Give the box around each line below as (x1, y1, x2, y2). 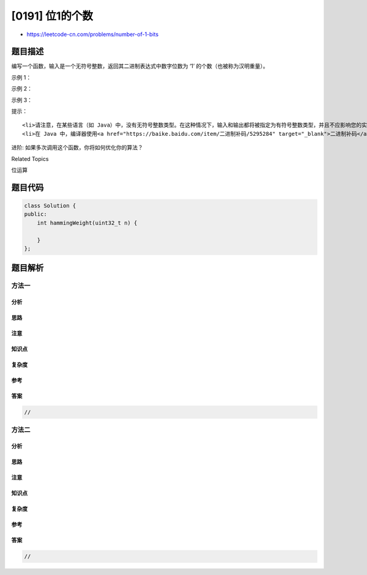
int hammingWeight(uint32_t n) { (37, 219, 138, 226)
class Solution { (24, 202, 76, 209)
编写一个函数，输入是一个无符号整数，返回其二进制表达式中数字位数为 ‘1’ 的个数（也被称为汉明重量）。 (11, 62, 269, 70)
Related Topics (11, 155, 49, 162)
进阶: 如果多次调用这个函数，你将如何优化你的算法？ (11, 144, 143, 151)
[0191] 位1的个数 (11, 9, 94, 23)
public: (24, 211, 47, 218)
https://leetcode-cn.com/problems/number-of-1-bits (26, 31, 159, 38)
